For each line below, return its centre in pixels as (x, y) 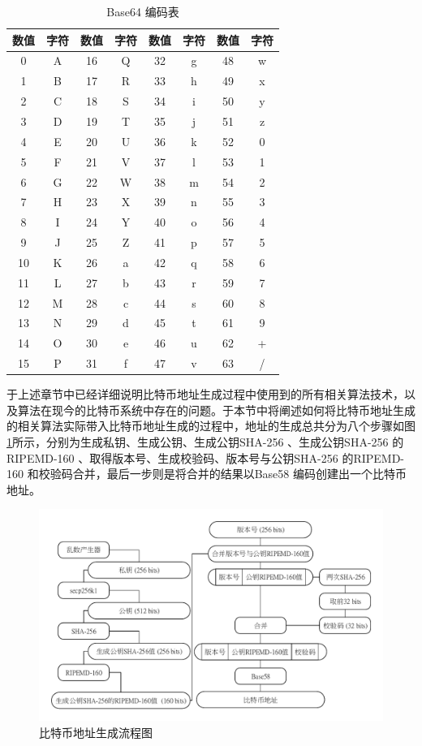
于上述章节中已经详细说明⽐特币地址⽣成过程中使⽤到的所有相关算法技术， (205, 394)
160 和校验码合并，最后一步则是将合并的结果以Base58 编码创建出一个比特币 (207, 474)
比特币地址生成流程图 (96, 732)
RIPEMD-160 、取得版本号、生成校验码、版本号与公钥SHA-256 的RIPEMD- (206, 457)
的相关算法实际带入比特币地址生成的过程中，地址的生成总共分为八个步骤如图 (211, 426)
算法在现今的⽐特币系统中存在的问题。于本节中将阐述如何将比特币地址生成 (216, 410)
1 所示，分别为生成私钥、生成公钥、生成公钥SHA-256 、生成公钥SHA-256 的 (205, 441)
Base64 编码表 (143, 11)
